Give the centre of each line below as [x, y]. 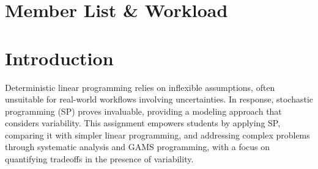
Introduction [59, 58]
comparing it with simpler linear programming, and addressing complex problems [157, 135]
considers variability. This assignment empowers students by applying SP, [143, 123]
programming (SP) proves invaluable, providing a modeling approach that [143, 111]
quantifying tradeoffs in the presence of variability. [99, 159]
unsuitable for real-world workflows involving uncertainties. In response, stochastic [159, 99]
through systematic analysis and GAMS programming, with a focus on [138, 147]
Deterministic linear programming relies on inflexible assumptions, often [140, 87]
